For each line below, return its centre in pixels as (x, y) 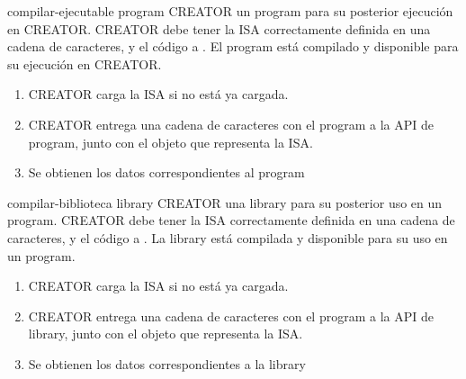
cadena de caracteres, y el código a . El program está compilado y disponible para (233, 46)
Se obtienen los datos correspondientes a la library (167, 363)
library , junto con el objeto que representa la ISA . (166, 334)
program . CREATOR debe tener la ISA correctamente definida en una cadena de (231, 220)
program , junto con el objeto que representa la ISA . (170, 142)
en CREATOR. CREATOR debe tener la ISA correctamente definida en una (219, 28)
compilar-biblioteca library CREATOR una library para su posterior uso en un (225, 202)
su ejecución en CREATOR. (85, 63)
